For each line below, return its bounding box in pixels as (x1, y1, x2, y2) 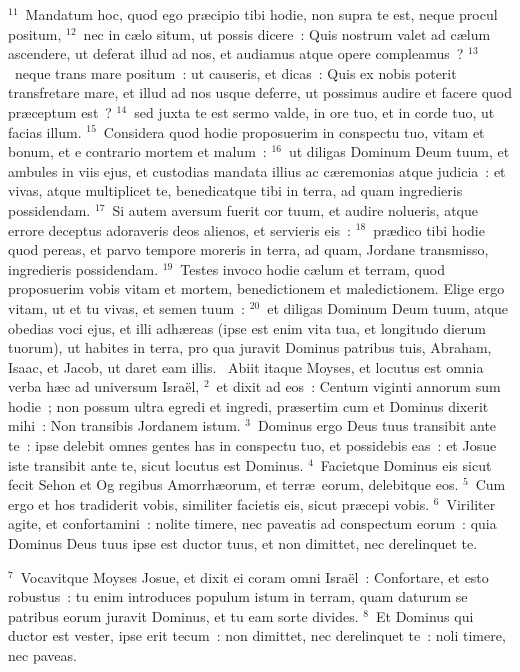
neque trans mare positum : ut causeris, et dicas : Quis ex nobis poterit (14, 62, 457, 83)
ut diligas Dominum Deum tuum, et (288, 141, 510, 162)
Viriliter (446, 493, 496, 514)
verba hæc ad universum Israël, (8, 376, 200, 397)
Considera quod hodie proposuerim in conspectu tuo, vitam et (103, 121, 485, 142)
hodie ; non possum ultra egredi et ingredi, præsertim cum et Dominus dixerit (8, 395, 489, 416)
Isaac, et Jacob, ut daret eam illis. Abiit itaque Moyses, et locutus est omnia (8, 356, 484, 377)
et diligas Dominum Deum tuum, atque (267, 297, 509, 318)
